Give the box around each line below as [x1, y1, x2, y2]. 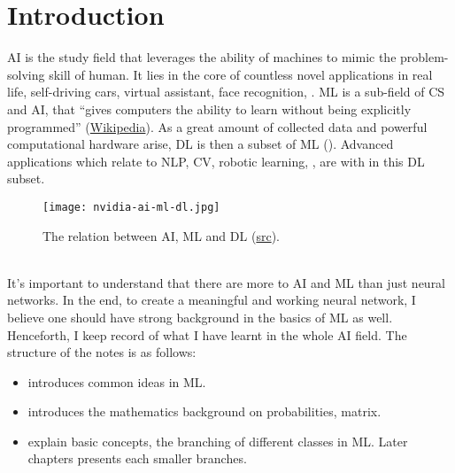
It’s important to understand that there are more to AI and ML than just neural [7, 273, 446, 291]
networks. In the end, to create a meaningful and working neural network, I [7, 291, 416, 309]
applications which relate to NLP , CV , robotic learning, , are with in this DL [7, 151, 425, 170]
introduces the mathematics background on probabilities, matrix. [27, 402, 382, 421]
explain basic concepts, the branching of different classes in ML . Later [27, 431, 408, 450]
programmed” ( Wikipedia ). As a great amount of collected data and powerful [7, 117, 428, 136]
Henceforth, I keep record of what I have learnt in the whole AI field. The [7, 325, 407, 344]
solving [7, 65, 45, 83]
